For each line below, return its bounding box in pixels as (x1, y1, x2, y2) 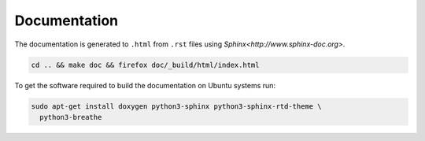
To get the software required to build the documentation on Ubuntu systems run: (14, 80, 275, 90)
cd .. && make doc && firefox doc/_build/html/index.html (31, 60, 260, 69)
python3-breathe (39, 113, 102, 121)
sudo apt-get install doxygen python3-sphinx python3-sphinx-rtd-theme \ (31, 102, 322, 110)
